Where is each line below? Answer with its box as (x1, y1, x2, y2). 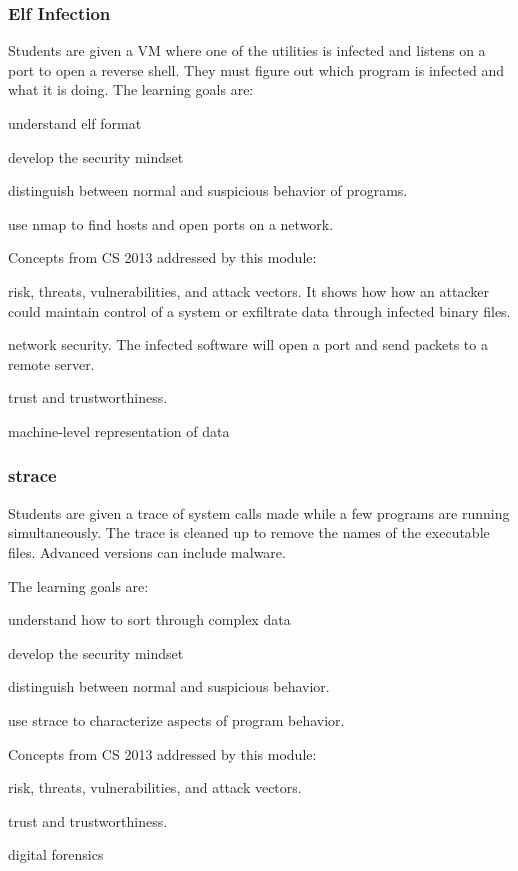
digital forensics (8, 844, 104, 865)
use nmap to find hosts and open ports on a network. (8, 213, 334, 234)
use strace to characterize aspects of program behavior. (8, 709, 345, 730)
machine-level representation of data (8, 420, 230, 441)
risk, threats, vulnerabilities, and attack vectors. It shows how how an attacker (8, 280, 489, 301)
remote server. (8, 353, 95, 374)
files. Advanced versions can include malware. (8, 541, 286, 562)
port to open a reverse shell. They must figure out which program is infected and (8, 59, 504, 80)
